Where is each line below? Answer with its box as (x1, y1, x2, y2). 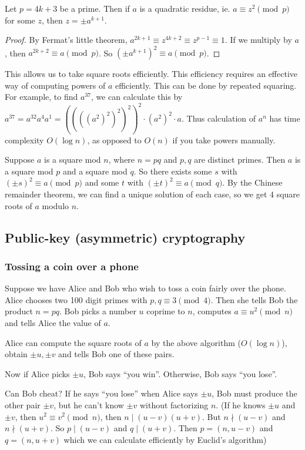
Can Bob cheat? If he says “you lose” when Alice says (5, 387, 198, 399)
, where (108, 153, 135, 166)
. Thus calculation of (181, 112, 256, 125)
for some (5, 14, 35, 26)
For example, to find (5, 90, 78, 103)
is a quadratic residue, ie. (139, 2, 230, 14)
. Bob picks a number (59, 305, 136, 317)
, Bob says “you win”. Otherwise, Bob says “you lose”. (83, 367, 277, 380)
